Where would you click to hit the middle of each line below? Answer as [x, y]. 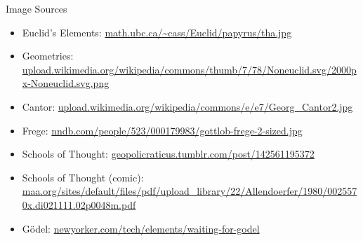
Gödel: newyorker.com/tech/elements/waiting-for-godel [141, 228]
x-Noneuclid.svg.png [66, 83]
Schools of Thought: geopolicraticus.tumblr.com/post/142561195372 [168, 154]
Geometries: [48, 56]
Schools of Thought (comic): [83, 177]
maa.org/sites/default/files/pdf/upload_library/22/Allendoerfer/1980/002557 [190, 191]
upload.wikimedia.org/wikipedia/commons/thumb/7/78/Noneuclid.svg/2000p [189, 69]
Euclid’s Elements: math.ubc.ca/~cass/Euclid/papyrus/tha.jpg [157, 32]
